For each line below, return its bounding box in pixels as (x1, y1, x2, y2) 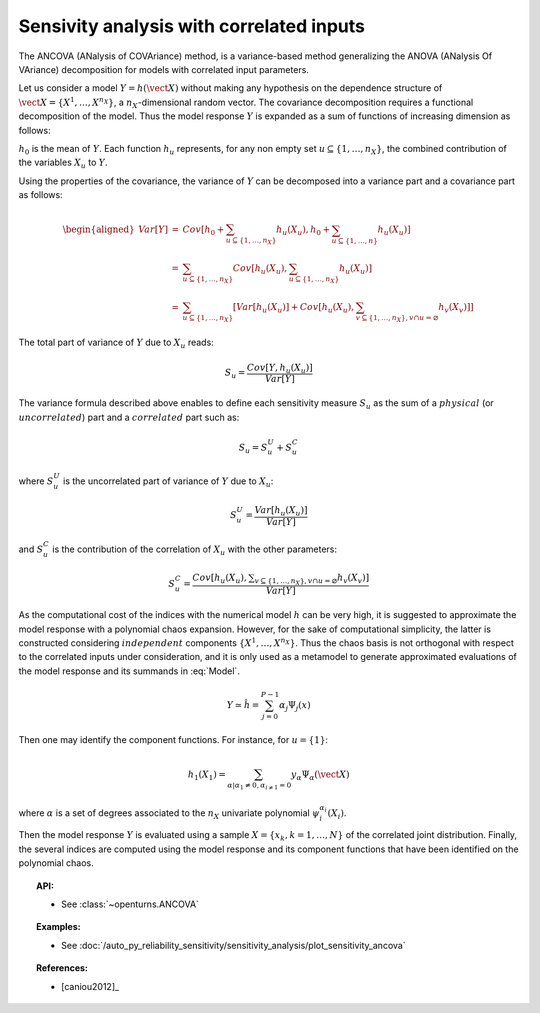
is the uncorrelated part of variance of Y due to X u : (63, 475, 274, 489)
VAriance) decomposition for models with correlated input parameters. (18, 63, 310, 75)
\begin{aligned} (62, 224, 135, 235)
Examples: (36, 921, 81, 933)
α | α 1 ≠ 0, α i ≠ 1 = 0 (226, 780, 292, 791)
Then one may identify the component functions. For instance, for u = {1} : (18, 733, 329, 745)
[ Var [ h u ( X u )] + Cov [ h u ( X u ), (232, 301, 355, 315)
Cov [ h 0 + (182, 224, 225, 238)
